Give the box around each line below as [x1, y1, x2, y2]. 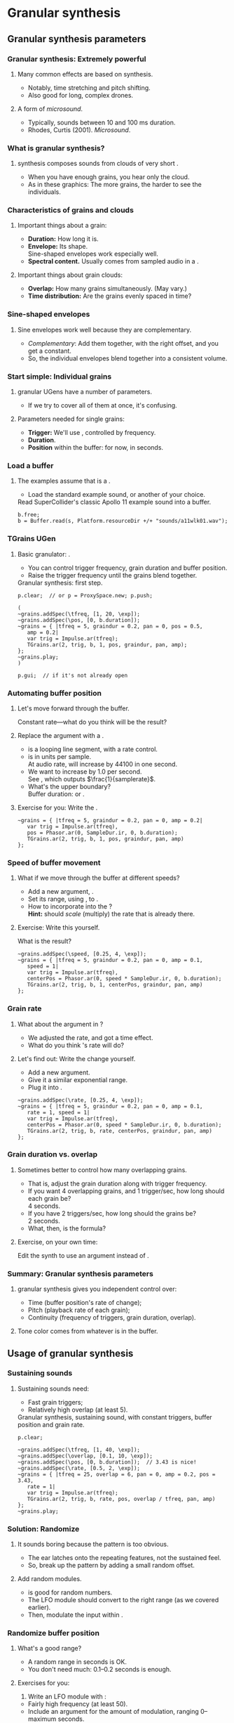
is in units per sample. [27, 752, 92, 760]
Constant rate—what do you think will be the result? [17, 717, 167, 726]
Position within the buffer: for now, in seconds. [27, 443, 163, 452]
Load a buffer [7, 460, 54, 470]
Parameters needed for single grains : [17, 415, 125, 423]
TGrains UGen [7, 534, 56, 544]
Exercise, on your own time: [17, 1237, 98, 1246]
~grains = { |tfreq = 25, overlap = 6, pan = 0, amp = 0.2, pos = [17, 1471, 216, 1478]
